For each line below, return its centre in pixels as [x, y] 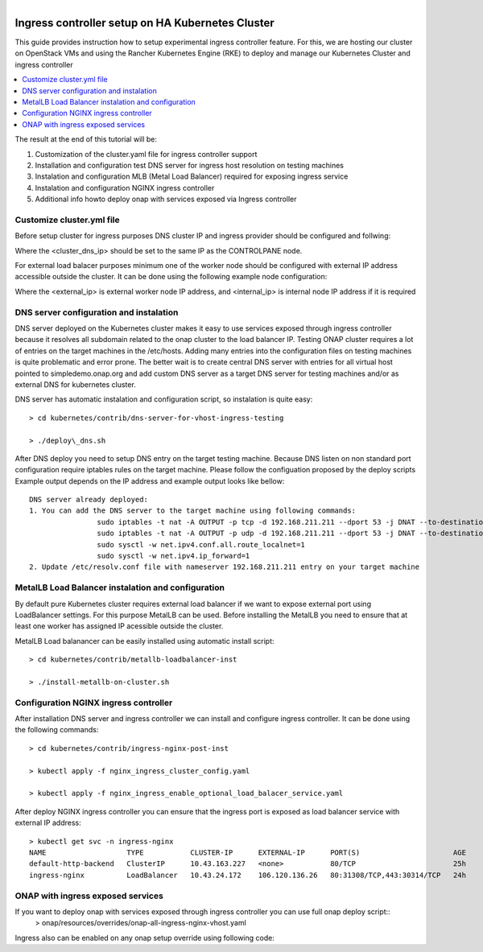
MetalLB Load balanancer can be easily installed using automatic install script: [144, 641]
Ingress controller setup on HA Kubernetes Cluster [144, 23]
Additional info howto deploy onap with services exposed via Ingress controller [166, 199]
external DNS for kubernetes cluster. [75, 384]
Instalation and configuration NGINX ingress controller [125, 188]
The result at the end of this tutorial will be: [86, 139]
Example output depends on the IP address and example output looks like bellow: [150, 481]
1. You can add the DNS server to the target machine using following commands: [193, 511]
